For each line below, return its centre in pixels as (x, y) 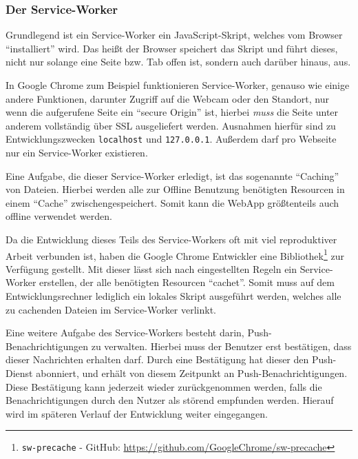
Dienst (19, 373)
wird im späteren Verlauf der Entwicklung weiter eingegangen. (137, 413)
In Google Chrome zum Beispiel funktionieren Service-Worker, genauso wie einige (178, 85)
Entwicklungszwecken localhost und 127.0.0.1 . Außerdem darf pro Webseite (171, 139)
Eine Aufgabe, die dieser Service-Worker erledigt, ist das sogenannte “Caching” (172, 175)
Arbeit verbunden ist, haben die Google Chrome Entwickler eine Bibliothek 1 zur (175, 254)
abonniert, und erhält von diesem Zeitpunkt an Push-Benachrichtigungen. (192, 373)
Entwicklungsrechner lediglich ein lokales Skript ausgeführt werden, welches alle (173, 296)
